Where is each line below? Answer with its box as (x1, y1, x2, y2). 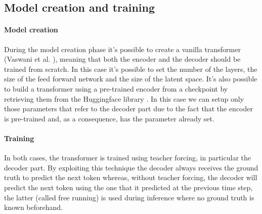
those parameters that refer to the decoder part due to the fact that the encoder (4, 103, 253, 114)
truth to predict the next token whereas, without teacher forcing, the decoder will (4, 172, 257, 183)
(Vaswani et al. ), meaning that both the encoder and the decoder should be (4, 54, 241, 64)
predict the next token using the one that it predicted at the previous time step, (4, 182, 253, 192)
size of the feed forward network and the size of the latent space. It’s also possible (4, 73, 257, 84)
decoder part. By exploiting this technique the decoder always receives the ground (4, 162, 258, 173)
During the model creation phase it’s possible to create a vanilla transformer (4, 44, 241, 54)
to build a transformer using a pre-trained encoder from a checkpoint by (4, 83, 228, 94)
